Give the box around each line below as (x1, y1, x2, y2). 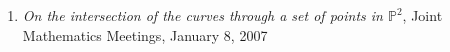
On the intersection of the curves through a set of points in (22, 5, 383, 25)
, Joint (402, 5, 443, 25)
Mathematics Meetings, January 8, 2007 (22, 24, 268, 45)
